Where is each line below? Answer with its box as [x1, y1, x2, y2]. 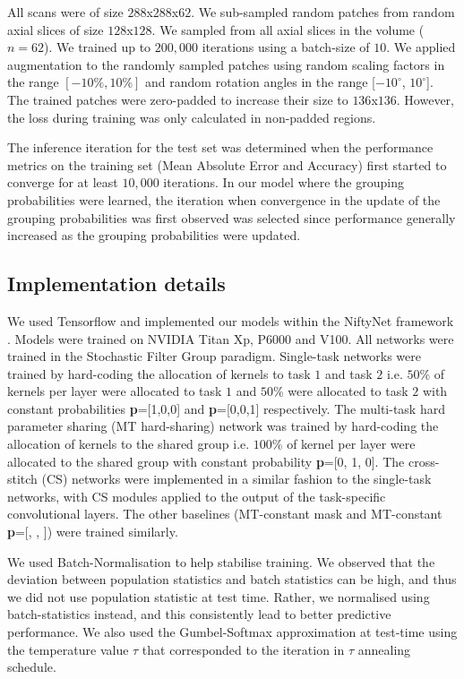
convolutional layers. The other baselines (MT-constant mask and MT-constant [7, 504, 443, 523]
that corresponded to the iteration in [142, 640, 345, 658]
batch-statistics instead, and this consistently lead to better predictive [7, 605, 391, 623]
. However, [396, 90, 454, 108]
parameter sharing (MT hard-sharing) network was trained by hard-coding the [7, 417, 439, 435]
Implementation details [7, 270, 226, 297]
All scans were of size [7, 3, 124, 21]
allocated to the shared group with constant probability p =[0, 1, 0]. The [7, 451, 405, 470]
